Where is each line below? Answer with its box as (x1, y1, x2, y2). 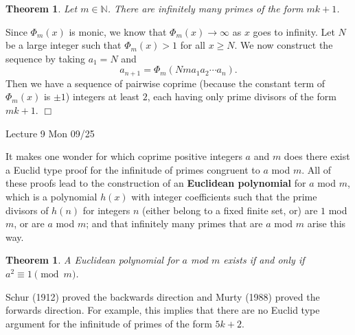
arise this (307, 216, 346, 231)
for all (180, 38, 205, 52)
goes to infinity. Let (253, 24, 335, 38)
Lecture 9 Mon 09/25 (5, 126, 95, 140)
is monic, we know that (69, 24, 167, 38)
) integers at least (65, 89, 139, 104)
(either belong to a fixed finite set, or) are (142, 203, 318, 217)
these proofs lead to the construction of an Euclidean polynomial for (5, 176, 306, 190)
